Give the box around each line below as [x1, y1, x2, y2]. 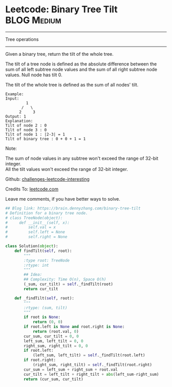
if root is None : [24, 315, 60, 320]
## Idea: [24, 272, 42, 277]
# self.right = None [5, 234, 68, 240]
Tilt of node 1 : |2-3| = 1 [5, 132, 66, 137]
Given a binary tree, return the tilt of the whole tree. [5, 51, 114, 57]
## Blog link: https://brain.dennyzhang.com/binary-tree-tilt [5, 206, 141, 211]
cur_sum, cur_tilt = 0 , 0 [24, 334, 79, 339]
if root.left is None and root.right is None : [24, 324, 125, 330]
